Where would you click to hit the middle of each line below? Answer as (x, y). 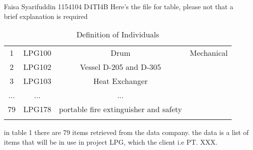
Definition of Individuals (118, 34)
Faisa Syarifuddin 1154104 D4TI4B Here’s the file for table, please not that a (119, 6)
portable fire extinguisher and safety (120, 109)
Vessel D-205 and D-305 (120, 67)
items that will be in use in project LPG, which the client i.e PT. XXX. (111, 142)
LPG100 (37, 53)
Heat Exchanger (121, 81)
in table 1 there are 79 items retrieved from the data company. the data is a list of (126, 132)
